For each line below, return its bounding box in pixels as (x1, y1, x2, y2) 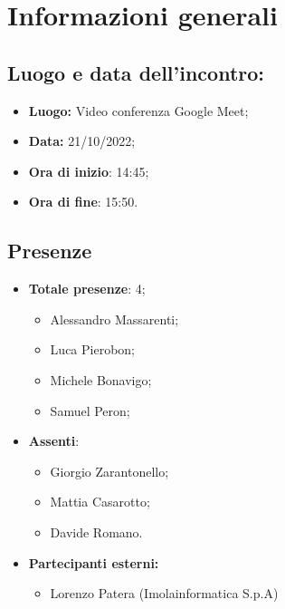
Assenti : (28, 431, 80, 450)
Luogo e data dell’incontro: (7, 58, 265, 86)
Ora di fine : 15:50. (28, 192, 138, 211)
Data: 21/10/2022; (28, 131, 136, 150)
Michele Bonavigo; (50, 370, 152, 389)
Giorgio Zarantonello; (50, 461, 169, 480)
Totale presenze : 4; (28, 279, 146, 298)
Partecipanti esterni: (28, 553, 159, 572)
